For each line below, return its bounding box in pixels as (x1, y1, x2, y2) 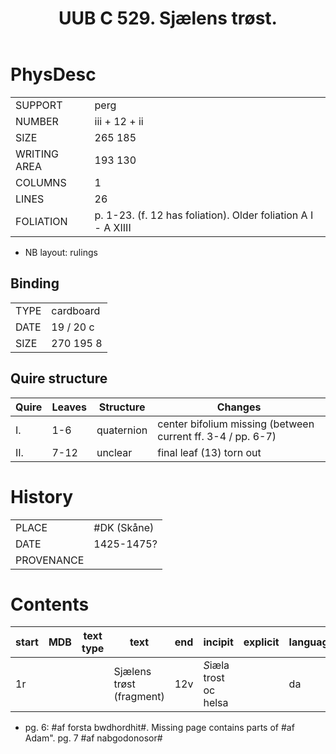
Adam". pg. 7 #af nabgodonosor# (24, 732, 163, 744)
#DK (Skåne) (93, 520, 155, 534)
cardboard (51, 303, 101, 317)
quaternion (96, 423, 148, 437)
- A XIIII (94, 220, 132, 234)
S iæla (203, 658, 230, 672)
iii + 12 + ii (94, 114, 144, 128)
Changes (216, 400, 262, 414)
